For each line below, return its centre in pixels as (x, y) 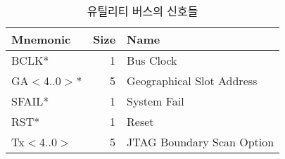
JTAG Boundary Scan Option (201, 142)
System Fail (156, 101)
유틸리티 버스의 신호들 (142, 11)
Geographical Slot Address (192, 81)
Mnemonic (41, 39)
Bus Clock (152, 60)
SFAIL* (30, 101)
